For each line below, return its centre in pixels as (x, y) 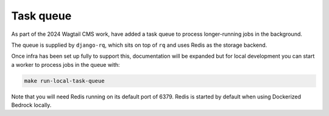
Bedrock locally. (31, 105)
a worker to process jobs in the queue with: (65, 64)
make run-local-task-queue (64, 81)
